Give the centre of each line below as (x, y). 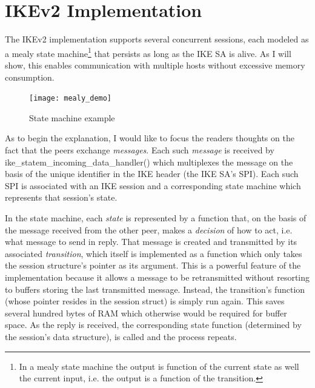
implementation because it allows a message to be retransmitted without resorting (157, 277)
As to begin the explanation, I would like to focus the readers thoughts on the (150, 138)
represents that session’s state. (61, 197)
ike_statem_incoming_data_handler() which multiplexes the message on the (149, 162)
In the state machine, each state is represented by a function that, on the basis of (156, 217)
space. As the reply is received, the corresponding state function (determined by (153, 325)
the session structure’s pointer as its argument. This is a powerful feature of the (153, 265)
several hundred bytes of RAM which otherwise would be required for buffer (146, 313)
